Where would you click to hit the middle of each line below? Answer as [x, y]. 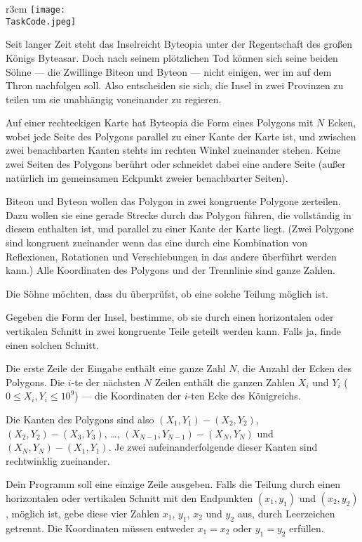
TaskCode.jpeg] [41, 21]
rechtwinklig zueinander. [58, 460]
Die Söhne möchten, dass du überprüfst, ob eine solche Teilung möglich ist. [167, 293]
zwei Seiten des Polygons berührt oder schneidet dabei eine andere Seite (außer [176, 164]
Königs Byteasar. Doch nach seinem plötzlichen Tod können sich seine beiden [172, 57]
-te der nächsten [106, 382]
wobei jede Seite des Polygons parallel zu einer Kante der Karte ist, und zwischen [181, 136]
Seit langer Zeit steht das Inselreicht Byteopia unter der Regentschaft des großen [179, 44]
